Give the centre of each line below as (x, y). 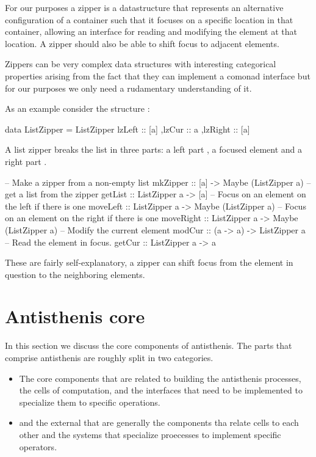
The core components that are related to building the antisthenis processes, (160, 378)
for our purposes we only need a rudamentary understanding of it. (128, 88)
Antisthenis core (75, 316)
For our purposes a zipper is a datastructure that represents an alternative (144, 7)
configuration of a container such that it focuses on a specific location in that (149, 19)
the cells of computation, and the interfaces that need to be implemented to (161, 390)
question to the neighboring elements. (75, 274)
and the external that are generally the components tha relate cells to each (159, 422)
